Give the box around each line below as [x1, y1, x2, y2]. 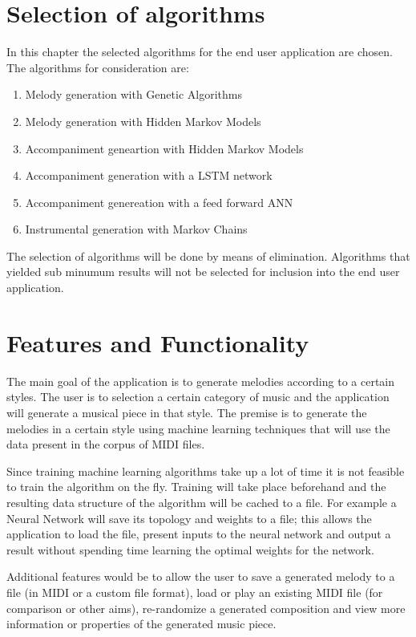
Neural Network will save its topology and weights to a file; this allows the [6, 509, 372, 526]
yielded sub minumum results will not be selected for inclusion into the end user [6, 263, 400, 280]
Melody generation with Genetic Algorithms [25, 86, 242, 103]
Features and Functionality [6, 326, 309, 359]
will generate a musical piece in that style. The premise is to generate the [6, 404, 367, 420]
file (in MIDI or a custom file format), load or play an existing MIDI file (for [6, 583, 383, 600]
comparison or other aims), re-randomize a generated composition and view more [6, 599, 406, 616]
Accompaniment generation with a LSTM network [25, 167, 273, 184]
